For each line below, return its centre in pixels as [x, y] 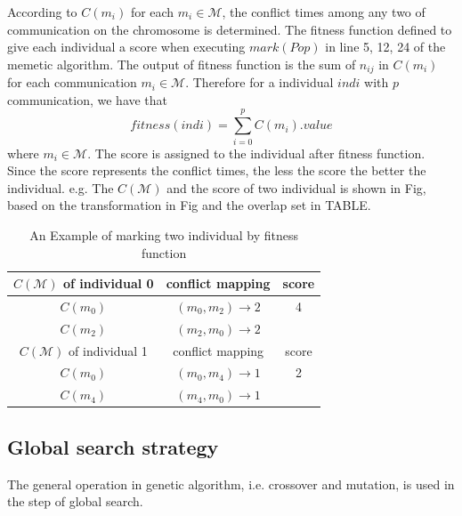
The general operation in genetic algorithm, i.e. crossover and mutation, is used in [231, 484]
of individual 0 [108, 283]
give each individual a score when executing [126, 47]
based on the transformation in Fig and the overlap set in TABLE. [189, 205]
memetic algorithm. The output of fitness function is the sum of [182, 64]
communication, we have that [88, 99]
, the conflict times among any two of [324, 12]
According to [42, 12]
